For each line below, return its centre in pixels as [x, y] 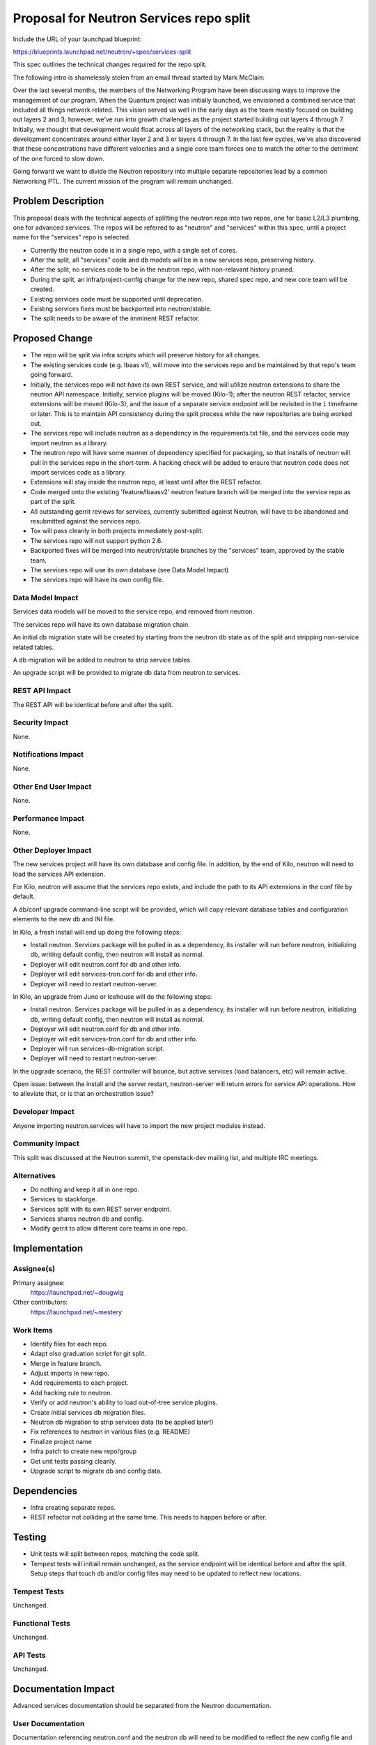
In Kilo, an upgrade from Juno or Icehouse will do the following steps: [112, 996]
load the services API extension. [59, 874]
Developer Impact [44, 1112]
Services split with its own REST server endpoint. [101, 1209]
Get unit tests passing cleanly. [73, 1461]
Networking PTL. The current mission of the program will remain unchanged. [123, 181]
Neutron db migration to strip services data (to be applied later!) [122, 1422]
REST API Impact [42, 691]
